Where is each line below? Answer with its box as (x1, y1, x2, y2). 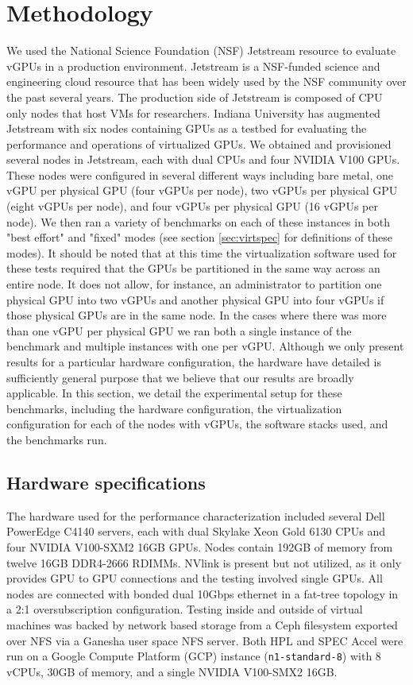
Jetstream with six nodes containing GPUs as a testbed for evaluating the (6, 120, 367, 137)
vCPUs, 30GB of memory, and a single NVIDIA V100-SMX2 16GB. (6, 663, 338, 679)
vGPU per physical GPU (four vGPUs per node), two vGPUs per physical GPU (6, 182, 398, 199)
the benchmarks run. (6, 431, 107, 447)
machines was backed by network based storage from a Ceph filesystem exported (6, 616, 398, 633)
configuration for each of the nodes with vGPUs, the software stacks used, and (6, 416, 388, 432)
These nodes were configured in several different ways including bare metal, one (6, 166, 393, 183)
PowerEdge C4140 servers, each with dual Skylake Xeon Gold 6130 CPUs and (6, 523, 386, 540)
